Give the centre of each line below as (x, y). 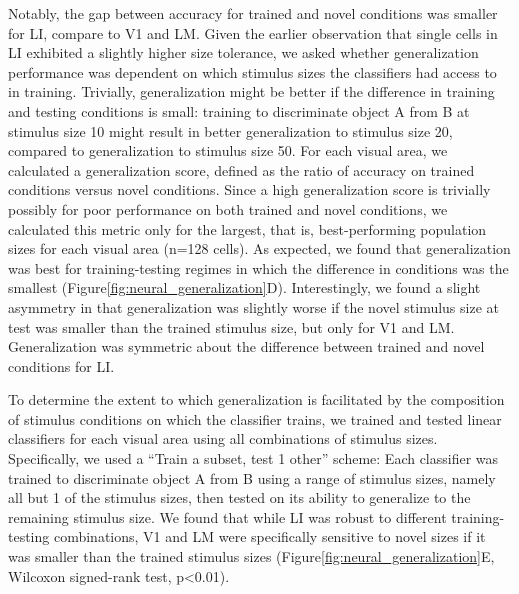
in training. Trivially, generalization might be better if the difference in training (251, 91)
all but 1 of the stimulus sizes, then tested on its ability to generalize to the (239, 497)
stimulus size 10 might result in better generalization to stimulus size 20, (230, 130)
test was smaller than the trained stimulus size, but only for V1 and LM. (231, 326)
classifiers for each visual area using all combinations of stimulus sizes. (223, 438)
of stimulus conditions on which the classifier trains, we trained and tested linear (255, 418)
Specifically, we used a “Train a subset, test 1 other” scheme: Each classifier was (253, 458)
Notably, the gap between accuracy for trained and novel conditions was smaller (253, 13)
